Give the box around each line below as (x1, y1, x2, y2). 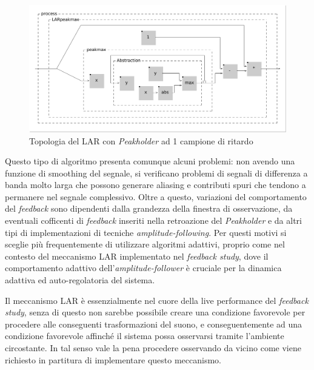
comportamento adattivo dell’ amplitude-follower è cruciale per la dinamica (5, 261, 282, 274)
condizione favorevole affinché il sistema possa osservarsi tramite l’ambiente (5, 329, 284, 342)
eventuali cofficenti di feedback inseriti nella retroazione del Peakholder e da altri (5, 214, 302, 227)
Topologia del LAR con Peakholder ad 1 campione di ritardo (29, 134, 253, 147)
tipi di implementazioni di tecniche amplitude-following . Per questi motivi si (5, 226, 287, 238)
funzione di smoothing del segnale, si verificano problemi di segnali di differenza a (5, 166, 308, 179)
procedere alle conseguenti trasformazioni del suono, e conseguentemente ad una (5, 317, 302, 330)
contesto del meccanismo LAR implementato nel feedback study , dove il (5, 249, 269, 262)
